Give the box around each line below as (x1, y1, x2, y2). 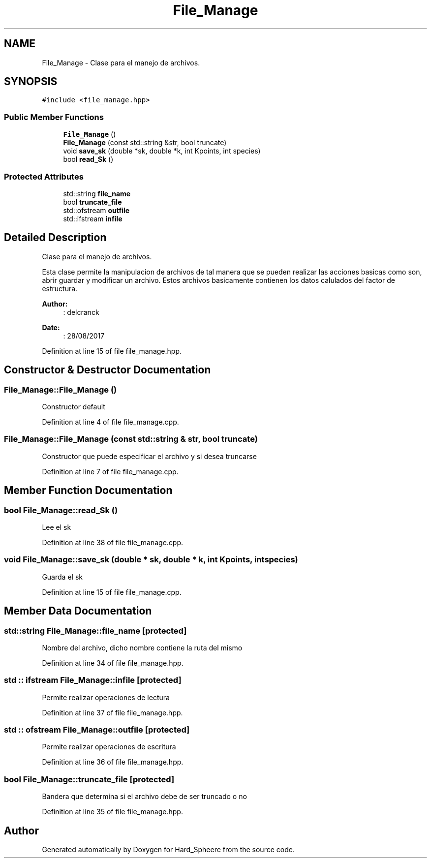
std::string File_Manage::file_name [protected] (4, 625, 187, 636)
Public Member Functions (4, 112, 104, 122)
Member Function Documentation (4, 484, 173, 497)
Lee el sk (42, 523, 71, 531)
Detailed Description (4, 231, 107, 244)
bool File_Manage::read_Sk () (4, 505, 118, 515)
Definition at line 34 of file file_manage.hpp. (42, 658, 184, 667)
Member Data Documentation (4, 605, 152, 617)
